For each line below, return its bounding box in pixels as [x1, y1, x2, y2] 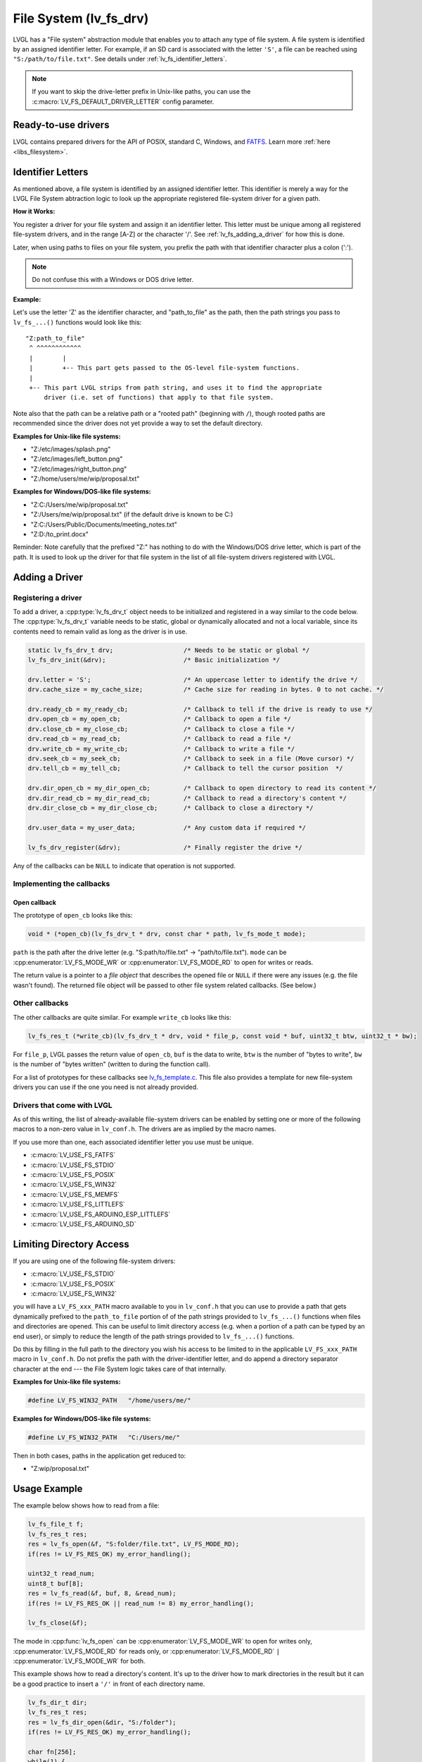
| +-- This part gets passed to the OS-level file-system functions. [29, 364, 300, 372]
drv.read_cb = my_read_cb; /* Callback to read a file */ [27, 735, 292, 743]
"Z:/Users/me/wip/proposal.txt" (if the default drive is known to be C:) [30, 510, 234, 519]
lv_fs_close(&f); [27, 1619, 88, 1627]
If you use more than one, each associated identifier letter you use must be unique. [13, 1138, 254, 1146]
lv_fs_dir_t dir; [27, 1699, 88, 1706]
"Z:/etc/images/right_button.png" [30, 464, 127, 473]
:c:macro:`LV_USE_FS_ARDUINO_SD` [30, 1219, 136, 1228]
